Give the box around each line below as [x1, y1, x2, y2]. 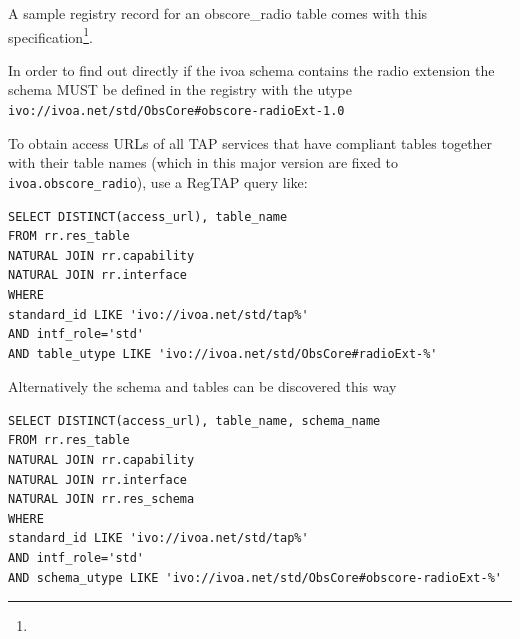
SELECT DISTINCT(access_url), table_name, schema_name [8, 413, 381, 428]
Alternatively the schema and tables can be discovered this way [8, 376, 397, 397]
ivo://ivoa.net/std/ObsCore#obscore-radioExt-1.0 [8, 104, 345, 119]
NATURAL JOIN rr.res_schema [8, 492, 195, 507]
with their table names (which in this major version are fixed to [8, 152, 399, 173]
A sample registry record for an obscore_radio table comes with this [8, 3, 428, 23]
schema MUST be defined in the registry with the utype [8, 79, 353, 100]
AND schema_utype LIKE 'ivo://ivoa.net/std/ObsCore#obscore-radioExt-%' [8, 570, 502, 585]
